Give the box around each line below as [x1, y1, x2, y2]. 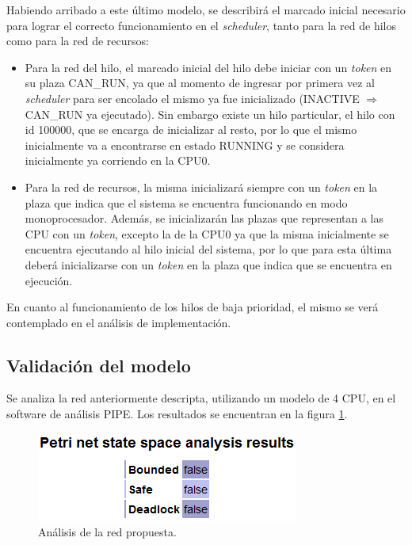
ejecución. [25, 272, 73, 288]
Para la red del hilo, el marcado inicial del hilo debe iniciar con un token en [25, 59, 392, 75]
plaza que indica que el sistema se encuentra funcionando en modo [25, 194, 348, 211]
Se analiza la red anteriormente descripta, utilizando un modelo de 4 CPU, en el [6, 390, 396, 406]
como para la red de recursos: [6, 32, 149, 49]
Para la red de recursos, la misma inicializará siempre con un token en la [25, 178, 378, 195]
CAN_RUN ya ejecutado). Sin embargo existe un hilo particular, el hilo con [25, 105, 395, 122]
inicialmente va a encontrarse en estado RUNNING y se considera [25, 136, 345, 153]
